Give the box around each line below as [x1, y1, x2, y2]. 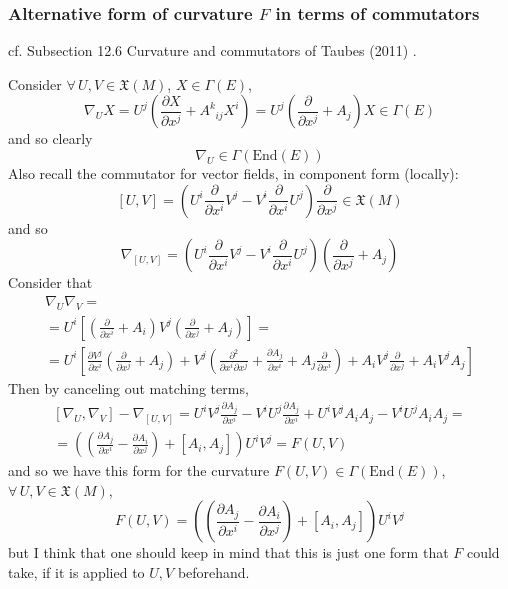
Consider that [8, 272, 93, 293]
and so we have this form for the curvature [8, 460, 270, 481]
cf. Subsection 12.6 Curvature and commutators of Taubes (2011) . [8, 40, 417, 61]
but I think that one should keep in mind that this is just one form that [8, 542, 449, 563]
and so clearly [8, 128, 93, 149]
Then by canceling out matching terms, [8, 377, 249, 398]
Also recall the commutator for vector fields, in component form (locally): [8, 163, 459, 183]
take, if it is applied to [8, 561, 145, 582]
